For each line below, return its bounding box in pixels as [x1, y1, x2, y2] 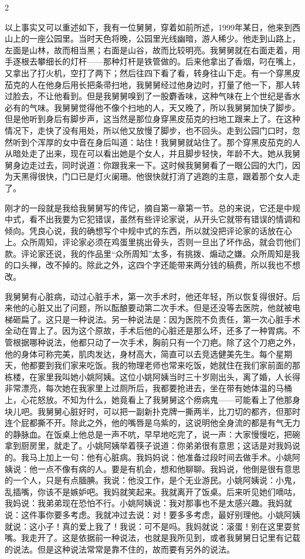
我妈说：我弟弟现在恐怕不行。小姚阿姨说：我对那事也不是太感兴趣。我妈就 [5, 497, 292, 509]
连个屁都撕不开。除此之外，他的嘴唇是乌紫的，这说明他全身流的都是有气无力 [5, 416, 300, 429]
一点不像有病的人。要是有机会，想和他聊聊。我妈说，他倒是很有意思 [37, 462, 300, 475]
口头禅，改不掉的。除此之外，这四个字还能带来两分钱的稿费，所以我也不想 [12, 259, 300, 271]
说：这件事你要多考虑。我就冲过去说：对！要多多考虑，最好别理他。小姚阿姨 [5, 508, 300, 520]
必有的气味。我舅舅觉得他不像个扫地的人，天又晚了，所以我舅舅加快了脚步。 [5, 101, 300, 113]
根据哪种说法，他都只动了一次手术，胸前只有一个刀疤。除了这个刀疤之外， [12, 336, 300, 348]
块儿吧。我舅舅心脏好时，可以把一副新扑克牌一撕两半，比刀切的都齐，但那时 [5, 405, 300, 417]
